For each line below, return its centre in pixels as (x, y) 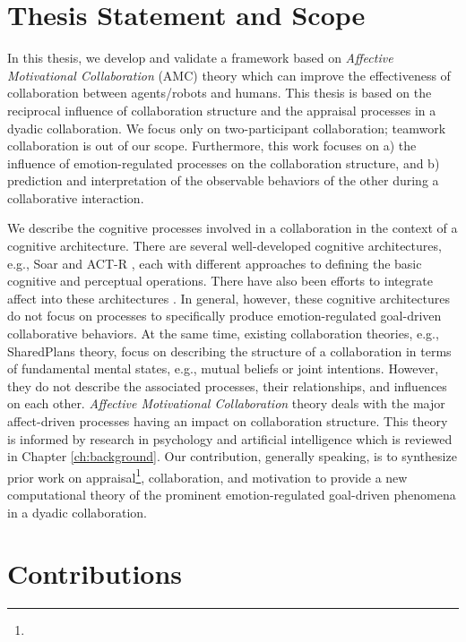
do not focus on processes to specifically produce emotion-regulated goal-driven (224, 316)
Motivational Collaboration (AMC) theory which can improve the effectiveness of (229, 75)
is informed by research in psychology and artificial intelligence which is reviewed (230, 438)
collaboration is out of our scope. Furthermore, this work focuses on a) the (212, 146)
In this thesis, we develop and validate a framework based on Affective (200, 58)
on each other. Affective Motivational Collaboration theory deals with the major (226, 403)
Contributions (95, 574)
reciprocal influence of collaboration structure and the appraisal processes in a (222, 110)
